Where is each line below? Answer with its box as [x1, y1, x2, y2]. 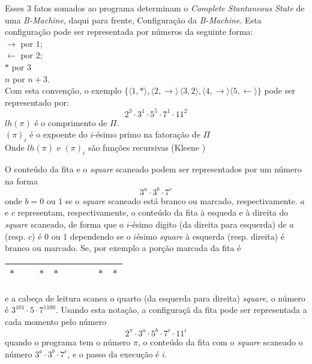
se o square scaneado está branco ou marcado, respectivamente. [65, 194, 298, 207]
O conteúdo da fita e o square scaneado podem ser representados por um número [5, 163, 302, 175]
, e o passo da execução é [67, 347, 160, 360]
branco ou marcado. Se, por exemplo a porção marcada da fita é [5, 241, 241, 254]
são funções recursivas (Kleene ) [88, 141, 206, 154]
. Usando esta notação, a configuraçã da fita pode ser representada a [55, 303, 307, 316]
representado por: [5, 96, 69, 108]
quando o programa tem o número [5, 335, 131, 348]
